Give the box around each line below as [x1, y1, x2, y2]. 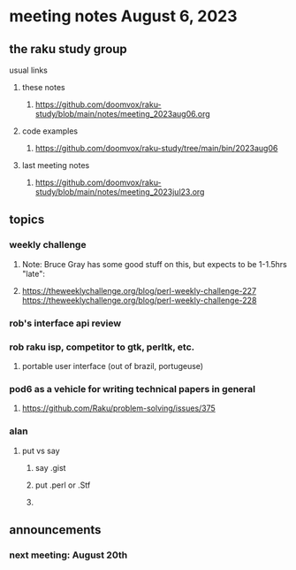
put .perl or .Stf [34, 480, 91, 490]
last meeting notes [21, 160, 90, 170]
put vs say [21, 445, 60, 456]
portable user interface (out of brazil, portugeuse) [21, 360, 204, 371]
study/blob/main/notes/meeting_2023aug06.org [34, 109, 210, 119]
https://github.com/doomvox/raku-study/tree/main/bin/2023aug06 [34, 143, 278, 153]
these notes [21, 82, 65, 92]
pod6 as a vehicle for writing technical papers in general [9, 382, 256, 395]
